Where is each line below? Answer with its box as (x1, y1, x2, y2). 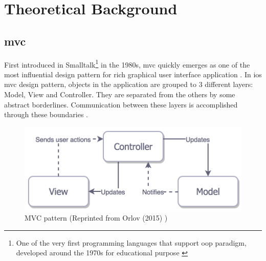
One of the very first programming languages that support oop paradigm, (16, 237, 247, 248)
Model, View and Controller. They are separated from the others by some (4, 89, 235, 100)
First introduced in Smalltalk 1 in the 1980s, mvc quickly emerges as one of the (4, 57, 250, 70)
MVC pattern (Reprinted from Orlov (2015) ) (25, 212, 168, 223)
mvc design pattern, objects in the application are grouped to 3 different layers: (4, 79, 253, 90)
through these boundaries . (4, 109, 88, 120)
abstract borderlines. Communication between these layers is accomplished (4, 99, 238, 110)
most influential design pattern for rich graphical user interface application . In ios (4, 69, 262, 79)
